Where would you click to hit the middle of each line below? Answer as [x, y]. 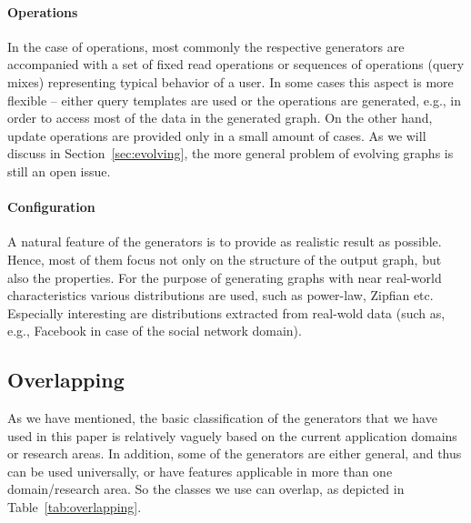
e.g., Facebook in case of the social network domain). [155, 331]
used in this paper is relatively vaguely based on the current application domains [232, 435]
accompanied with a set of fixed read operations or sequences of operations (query [236, 64]
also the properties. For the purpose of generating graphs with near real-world [225, 277]
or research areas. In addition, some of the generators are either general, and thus [235, 453]
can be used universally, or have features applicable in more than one [200, 471]
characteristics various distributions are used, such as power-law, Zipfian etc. [220, 295]
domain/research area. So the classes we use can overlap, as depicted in [206, 489]
